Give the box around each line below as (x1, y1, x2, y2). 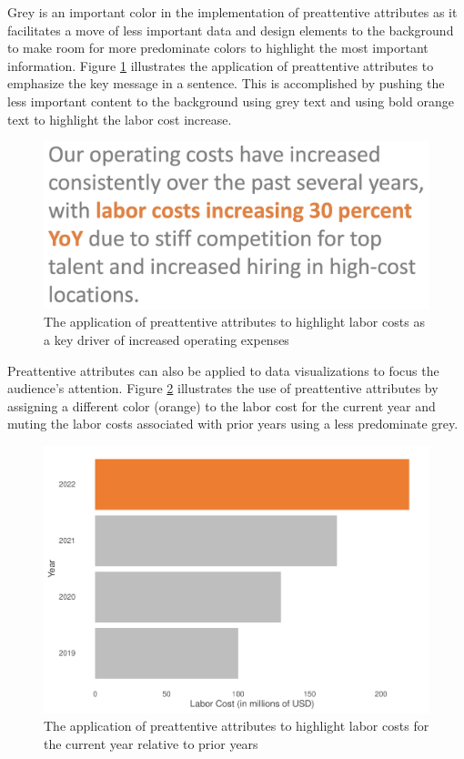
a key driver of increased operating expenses (44, 330, 289, 349)
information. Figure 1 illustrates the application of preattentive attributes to (7, 56, 434, 75)
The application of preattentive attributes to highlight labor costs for (44, 716, 429, 735)
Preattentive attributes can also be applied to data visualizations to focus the (7, 360, 439, 379)
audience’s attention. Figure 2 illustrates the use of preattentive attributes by (7, 379, 439, 398)
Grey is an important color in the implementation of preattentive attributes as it (7, 3, 458, 21)
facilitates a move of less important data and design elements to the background (7, 20, 454, 39)
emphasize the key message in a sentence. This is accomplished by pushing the (7, 74, 445, 93)
